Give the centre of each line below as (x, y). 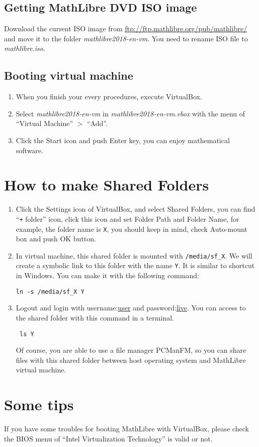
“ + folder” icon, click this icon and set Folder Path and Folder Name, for (127, 218)
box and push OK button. (56, 239)
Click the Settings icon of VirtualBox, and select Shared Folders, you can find (136, 209)
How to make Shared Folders (107, 185)
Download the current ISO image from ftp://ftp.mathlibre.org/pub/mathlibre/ (126, 28)
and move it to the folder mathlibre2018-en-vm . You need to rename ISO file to (126, 38)
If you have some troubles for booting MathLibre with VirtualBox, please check (126, 429)
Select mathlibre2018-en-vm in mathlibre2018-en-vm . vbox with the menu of (131, 113)
